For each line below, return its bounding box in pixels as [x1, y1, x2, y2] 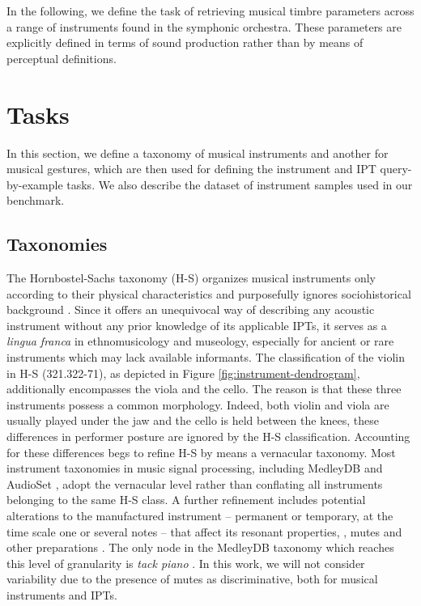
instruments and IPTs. [6, 586, 117, 603]
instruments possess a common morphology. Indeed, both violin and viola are [6, 396, 389, 413]
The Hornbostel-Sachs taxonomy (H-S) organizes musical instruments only [6, 269, 376, 286]
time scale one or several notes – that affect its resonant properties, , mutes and [6, 523, 402, 540]
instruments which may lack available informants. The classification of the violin [6, 349, 406, 366]
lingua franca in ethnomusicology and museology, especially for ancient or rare [6, 333, 394, 350]
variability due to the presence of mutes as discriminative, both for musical [6, 570, 378, 587]
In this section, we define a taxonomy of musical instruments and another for [6, 144, 389, 161]
